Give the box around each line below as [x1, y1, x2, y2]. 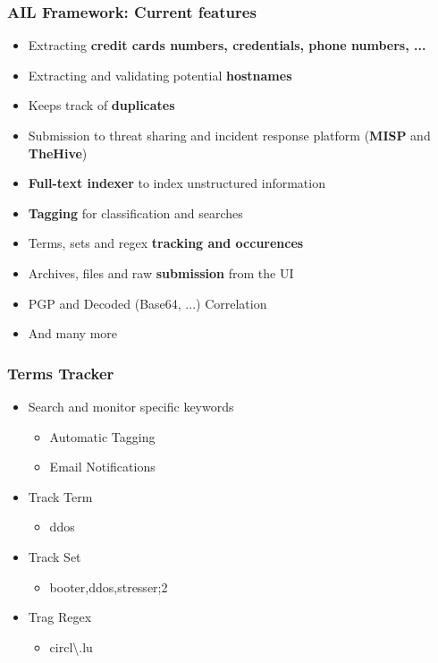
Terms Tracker [7, 361, 114, 384]
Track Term [28, 487, 93, 506]
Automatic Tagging [49, 427, 156, 446]
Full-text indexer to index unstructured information [28, 174, 325, 192]
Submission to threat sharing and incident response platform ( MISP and [28, 126, 431, 144]
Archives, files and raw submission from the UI [28, 263, 294, 282]
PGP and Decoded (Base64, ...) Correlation [28, 293, 267, 312]
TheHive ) [28, 143, 88, 162]
